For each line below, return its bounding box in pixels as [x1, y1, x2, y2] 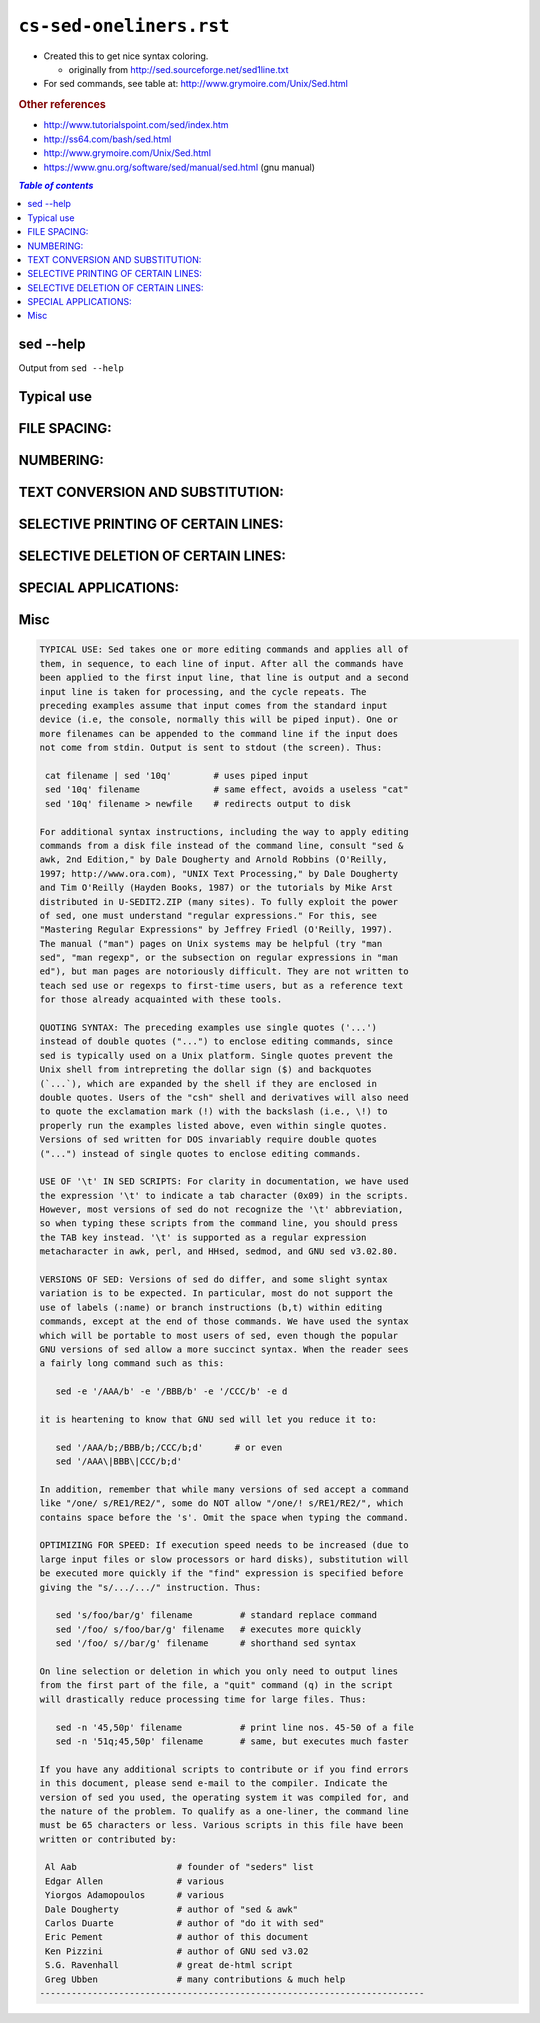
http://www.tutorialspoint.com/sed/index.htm [43, 119, 229, 131]
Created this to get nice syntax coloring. [43, 50, 209, 62]
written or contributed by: [39, 1833, 177, 1845]
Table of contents [18, 179, 94, 191]
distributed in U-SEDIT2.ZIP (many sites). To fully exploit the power [39, 896, 399, 907]
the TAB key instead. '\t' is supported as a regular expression [39, 1231, 367, 1243]
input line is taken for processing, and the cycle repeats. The [39, 686, 367, 697]
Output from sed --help [18, 362, 125, 374]
